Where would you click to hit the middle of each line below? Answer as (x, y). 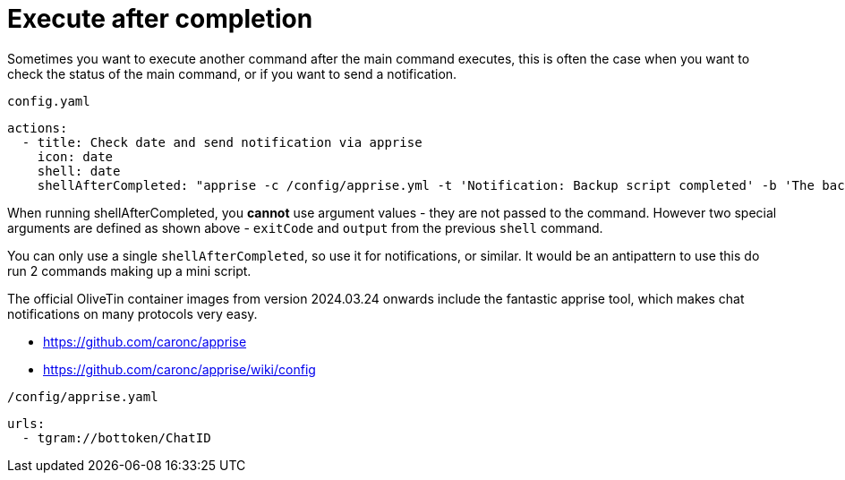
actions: (38, 128)
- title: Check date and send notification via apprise (222, 142)
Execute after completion (160, 19)
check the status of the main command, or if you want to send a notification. (232, 73)
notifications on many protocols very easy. (132, 313)
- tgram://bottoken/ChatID (116, 437)
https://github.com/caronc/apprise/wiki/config (179, 369)
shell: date (79, 171)
